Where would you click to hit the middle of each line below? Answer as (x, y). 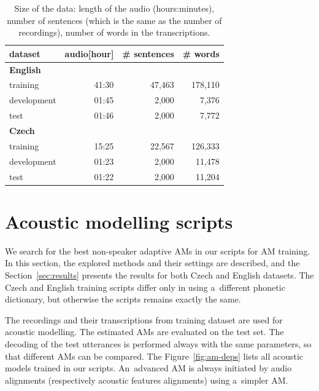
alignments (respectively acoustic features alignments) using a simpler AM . (147, 380)
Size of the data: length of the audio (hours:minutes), (114, 8)
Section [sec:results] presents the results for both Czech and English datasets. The (159, 274)
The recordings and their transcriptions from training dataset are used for (144, 319)
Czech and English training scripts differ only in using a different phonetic (145, 287)
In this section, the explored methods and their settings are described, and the (152, 263)
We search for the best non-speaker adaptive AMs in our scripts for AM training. (158, 251)
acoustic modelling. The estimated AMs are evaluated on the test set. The (144, 332)
